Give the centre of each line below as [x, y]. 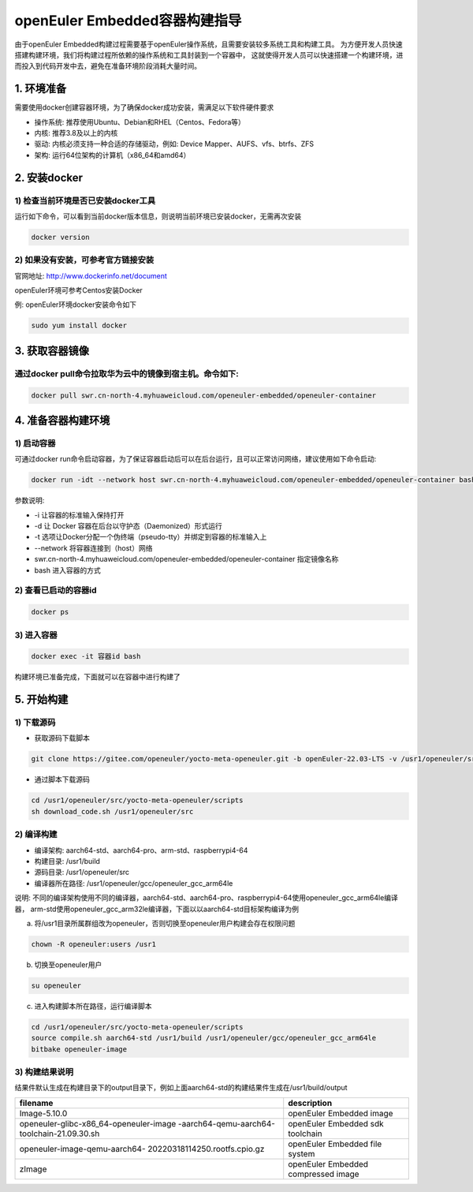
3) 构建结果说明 [44, 1071]
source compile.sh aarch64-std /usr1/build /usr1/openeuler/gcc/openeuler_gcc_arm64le [204, 1038]
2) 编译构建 [36, 835]
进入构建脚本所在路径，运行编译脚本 [93, 1006]
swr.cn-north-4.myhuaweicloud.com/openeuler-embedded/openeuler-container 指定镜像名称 [186, 559]
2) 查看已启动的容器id [56, 590]
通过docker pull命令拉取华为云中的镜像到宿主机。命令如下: [127, 373]
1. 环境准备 [41, 89]
